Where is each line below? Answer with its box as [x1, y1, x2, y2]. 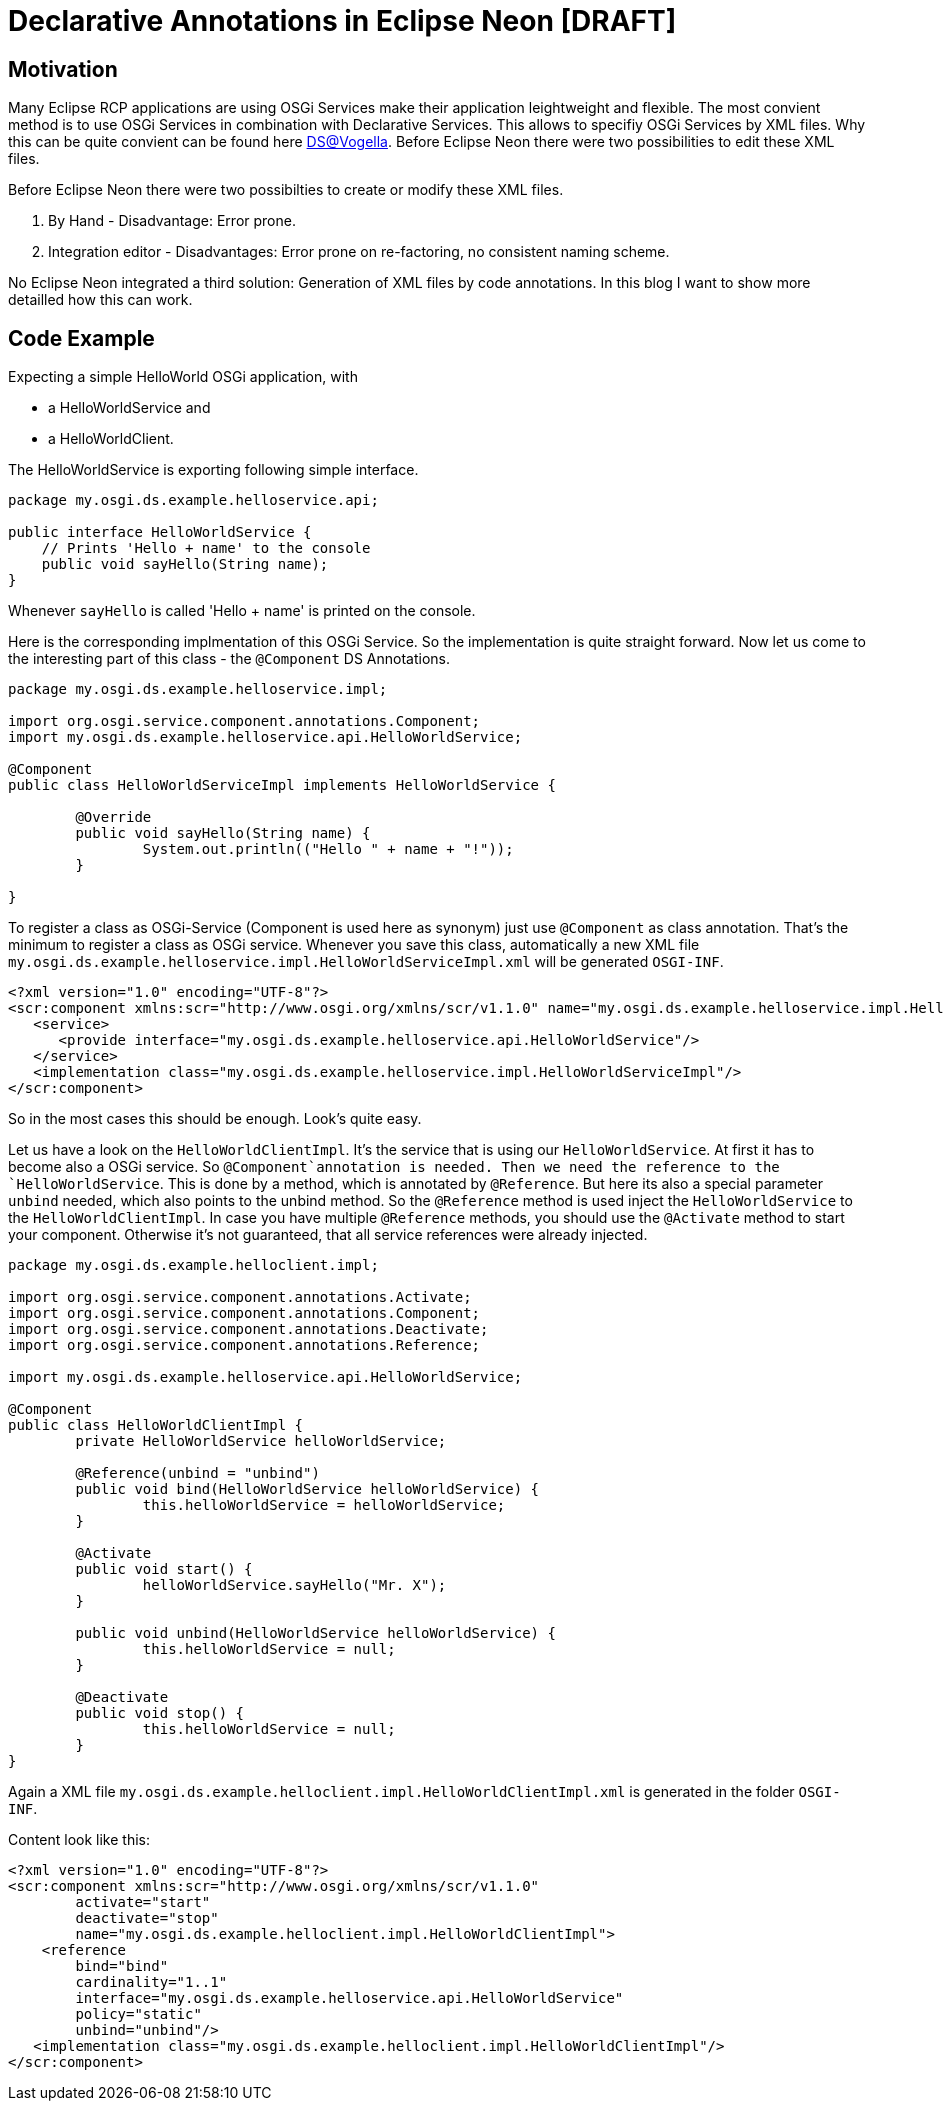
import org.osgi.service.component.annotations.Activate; [8, 1289, 472, 1306]
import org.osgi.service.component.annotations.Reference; [8, 1337, 481, 1354]
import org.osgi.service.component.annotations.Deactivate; [8, 1321, 489, 1338]
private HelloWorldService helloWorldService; [75, 1433, 447, 1450]
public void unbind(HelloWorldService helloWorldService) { [75, 1625, 556, 1642]
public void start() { [75, 1561, 253, 1578]
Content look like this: [8, 1831, 151, 1849]
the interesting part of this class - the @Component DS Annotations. [8, 650, 450, 668]
